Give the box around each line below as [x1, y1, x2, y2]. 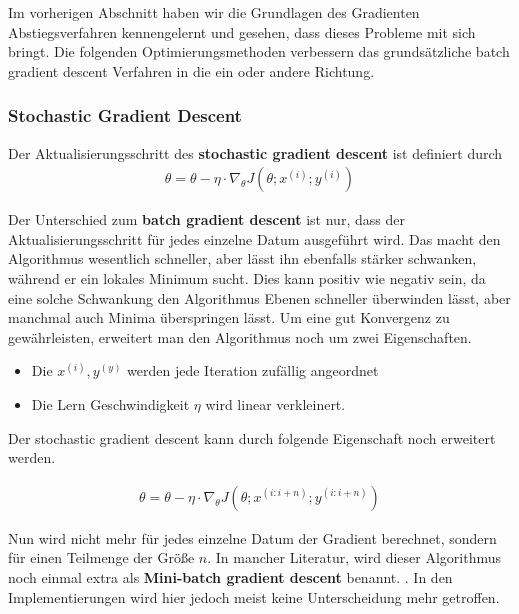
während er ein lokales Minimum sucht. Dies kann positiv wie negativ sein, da [8, 268, 486, 288]
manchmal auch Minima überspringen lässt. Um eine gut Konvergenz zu [8, 307, 450, 328]
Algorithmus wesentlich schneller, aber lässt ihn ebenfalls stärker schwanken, [8, 248, 477, 269]
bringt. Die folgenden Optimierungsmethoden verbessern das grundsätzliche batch [8, 41, 510, 62]
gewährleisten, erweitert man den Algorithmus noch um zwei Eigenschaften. [8, 326, 472, 347]
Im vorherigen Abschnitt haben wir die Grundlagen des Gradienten [8, 2, 420, 22]
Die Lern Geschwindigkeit [31, 393, 190, 414]
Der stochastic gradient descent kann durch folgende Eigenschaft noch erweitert [8, 427, 496, 448]
